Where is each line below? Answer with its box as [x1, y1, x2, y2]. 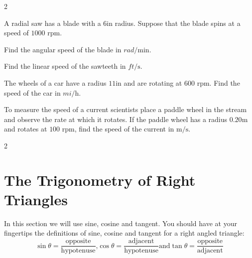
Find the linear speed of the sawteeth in [4, 61, 126, 71]
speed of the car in [4, 87, 61, 98]
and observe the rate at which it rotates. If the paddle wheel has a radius [4, 114, 228, 124]
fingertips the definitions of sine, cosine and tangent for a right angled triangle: [4, 228, 245, 238]
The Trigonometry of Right [4, 169, 196, 190]
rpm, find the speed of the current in [62, 124, 174, 134]
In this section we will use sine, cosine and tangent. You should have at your [4, 218, 237, 228]
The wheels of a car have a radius [4, 77, 107, 88]
